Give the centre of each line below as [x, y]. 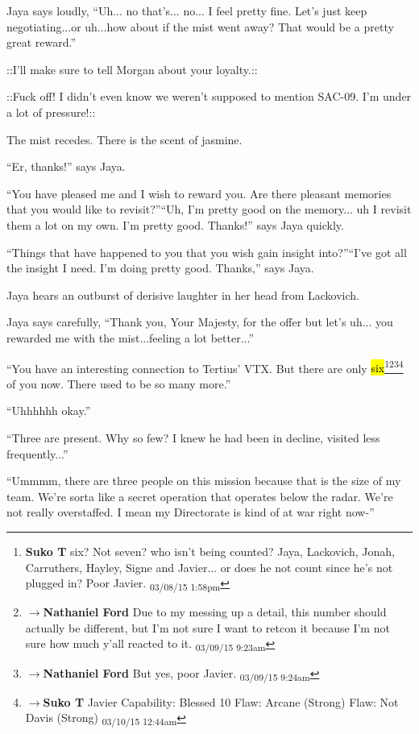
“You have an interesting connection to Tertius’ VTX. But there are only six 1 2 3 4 [205, 367]
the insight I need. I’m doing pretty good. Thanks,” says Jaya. [160, 268]
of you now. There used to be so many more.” [119, 383]
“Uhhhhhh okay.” [49, 411]
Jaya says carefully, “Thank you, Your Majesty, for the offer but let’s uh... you [200, 322]
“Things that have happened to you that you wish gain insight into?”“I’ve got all [207, 252]
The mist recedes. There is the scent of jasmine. [124, 139]
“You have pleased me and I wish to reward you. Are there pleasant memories [199, 193]
